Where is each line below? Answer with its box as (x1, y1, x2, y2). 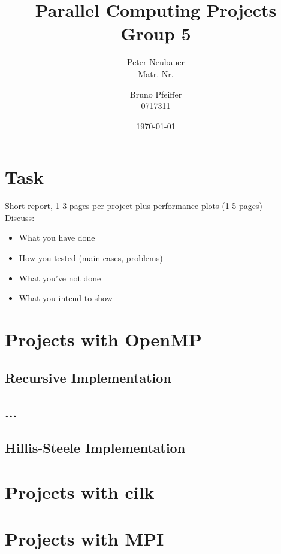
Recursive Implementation (5, 368, 171, 386)
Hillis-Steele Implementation (5, 438, 186, 457)
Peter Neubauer (127, 56, 185, 68)
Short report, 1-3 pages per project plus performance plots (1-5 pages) (5, 199, 262, 212)
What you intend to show (19, 292, 113, 304)
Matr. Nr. (138, 67, 174, 80)
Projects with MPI (5, 526, 164, 551)
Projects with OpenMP (5, 326, 202, 351)
